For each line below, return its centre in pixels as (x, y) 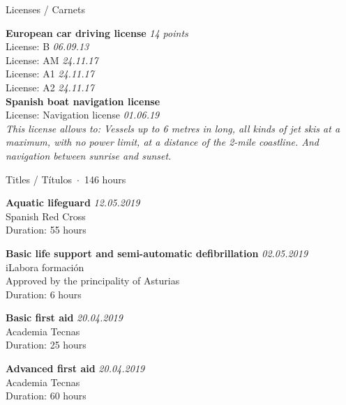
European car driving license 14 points (97, 32)
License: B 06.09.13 (47, 46)
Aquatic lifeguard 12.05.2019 (73, 202)
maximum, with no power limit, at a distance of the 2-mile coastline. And (162, 142)
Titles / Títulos (39, 179)
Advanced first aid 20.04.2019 (75, 368)
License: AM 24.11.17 (52, 60)
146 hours (105, 179)
